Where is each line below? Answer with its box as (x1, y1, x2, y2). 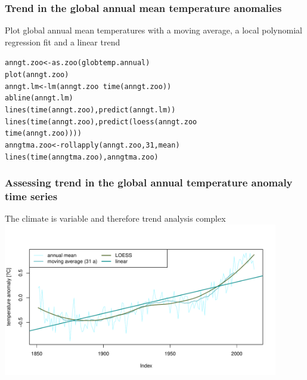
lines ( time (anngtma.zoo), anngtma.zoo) (5, 152, 159, 161)
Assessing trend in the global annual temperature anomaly (5, 175, 293, 190)
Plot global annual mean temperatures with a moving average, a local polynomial (5, 24, 302, 36)
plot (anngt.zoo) (5, 71, 69, 79)
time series (5, 189, 58, 204)
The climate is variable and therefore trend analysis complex (5, 212, 226, 225)
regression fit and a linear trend (5, 35, 120, 48)
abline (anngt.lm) (5, 94, 73, 103)
